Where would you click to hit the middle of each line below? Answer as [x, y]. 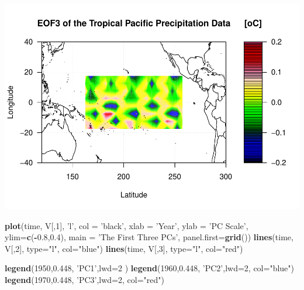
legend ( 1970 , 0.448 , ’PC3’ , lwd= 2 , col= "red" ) [85, 279]
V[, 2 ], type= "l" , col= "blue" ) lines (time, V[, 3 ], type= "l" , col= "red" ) [124, 248]
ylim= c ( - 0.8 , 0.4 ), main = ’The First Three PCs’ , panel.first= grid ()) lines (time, [149, 237]
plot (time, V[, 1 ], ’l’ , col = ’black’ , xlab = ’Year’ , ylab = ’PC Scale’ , [127, 225]
